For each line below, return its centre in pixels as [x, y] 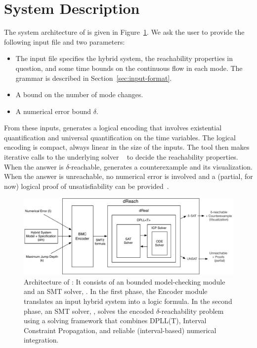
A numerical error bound [53, 111]
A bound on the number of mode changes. [79, 94]
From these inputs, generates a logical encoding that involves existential [113, 128]
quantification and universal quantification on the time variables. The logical [120, 137]
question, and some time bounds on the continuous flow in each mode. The [129, 68]
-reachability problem [192, 311]
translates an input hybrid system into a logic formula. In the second [128, 301]
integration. [41, 340]
